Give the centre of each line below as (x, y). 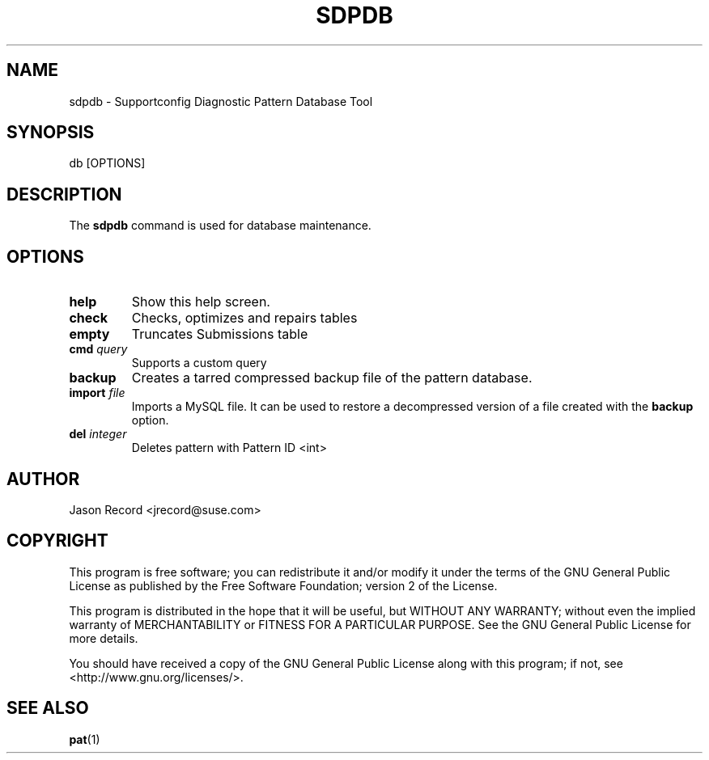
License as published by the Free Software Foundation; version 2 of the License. (283, 585)
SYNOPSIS (51, 133)
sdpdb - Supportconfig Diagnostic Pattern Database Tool (221, 101)
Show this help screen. (201, 302)
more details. (104, 638)
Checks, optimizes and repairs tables (244, 318)
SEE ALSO (48, 708)
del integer (98, 434)
